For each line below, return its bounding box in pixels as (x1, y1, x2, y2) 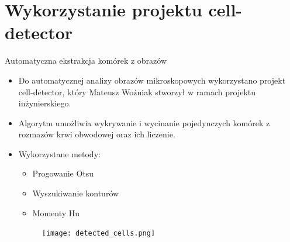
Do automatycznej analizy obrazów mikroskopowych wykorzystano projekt (18, 74, 286, 86)
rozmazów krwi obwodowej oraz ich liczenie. (18, 128, 175, 140)
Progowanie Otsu (32, 167, 94, 179)
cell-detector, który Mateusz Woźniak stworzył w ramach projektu (18, 85, 256, 98)
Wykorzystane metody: (18, 147, 101, 160)
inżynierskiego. (18, 97, 71, 109)
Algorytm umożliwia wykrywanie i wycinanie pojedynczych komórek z (18, 116, 270, 129)
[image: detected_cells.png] (42, 229, 156, 238)
